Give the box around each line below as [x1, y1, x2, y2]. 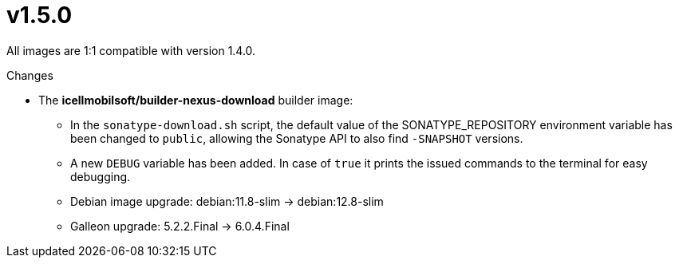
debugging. [70, 169, 131, 183]
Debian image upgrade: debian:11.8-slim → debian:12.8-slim [70, 194, 384, 208]
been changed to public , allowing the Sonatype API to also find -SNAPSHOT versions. [70, 131, 523, 145]
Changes [6, 68, 53, 82]
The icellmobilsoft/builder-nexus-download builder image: [38, 93, 353, 107]
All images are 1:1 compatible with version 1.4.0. [6, 43, 256, 57]
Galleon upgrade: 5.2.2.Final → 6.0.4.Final [70, 219, 290, 233]
